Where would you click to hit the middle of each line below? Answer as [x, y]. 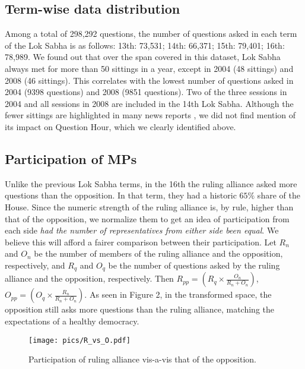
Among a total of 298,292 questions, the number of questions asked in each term [151, 34]
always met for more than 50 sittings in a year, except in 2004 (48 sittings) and [149, 68]
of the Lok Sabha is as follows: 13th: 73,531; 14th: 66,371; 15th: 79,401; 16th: [145, 45]
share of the [279, 195]
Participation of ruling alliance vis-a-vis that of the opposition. [143, 359]
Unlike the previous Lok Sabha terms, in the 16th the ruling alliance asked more [151, 183]
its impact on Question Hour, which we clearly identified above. [120, 126]
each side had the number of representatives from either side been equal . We [142, 230]
